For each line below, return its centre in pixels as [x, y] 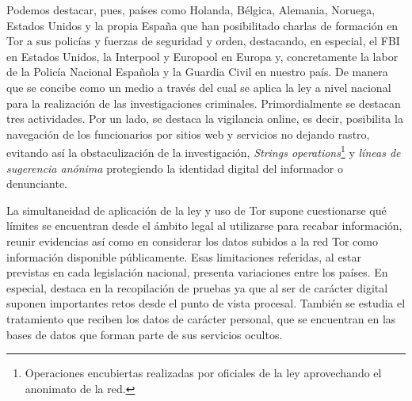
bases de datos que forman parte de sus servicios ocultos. [145, 334]
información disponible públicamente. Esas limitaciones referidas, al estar [184, 256]
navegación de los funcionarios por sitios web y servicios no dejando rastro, [188, 134]
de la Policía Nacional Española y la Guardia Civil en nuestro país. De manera [197, 72]
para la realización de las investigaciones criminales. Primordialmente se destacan [204, 103]
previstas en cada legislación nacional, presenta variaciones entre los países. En [197, 272]
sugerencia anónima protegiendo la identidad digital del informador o [175, 168]
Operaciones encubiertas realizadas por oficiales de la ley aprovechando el [203, 373]
